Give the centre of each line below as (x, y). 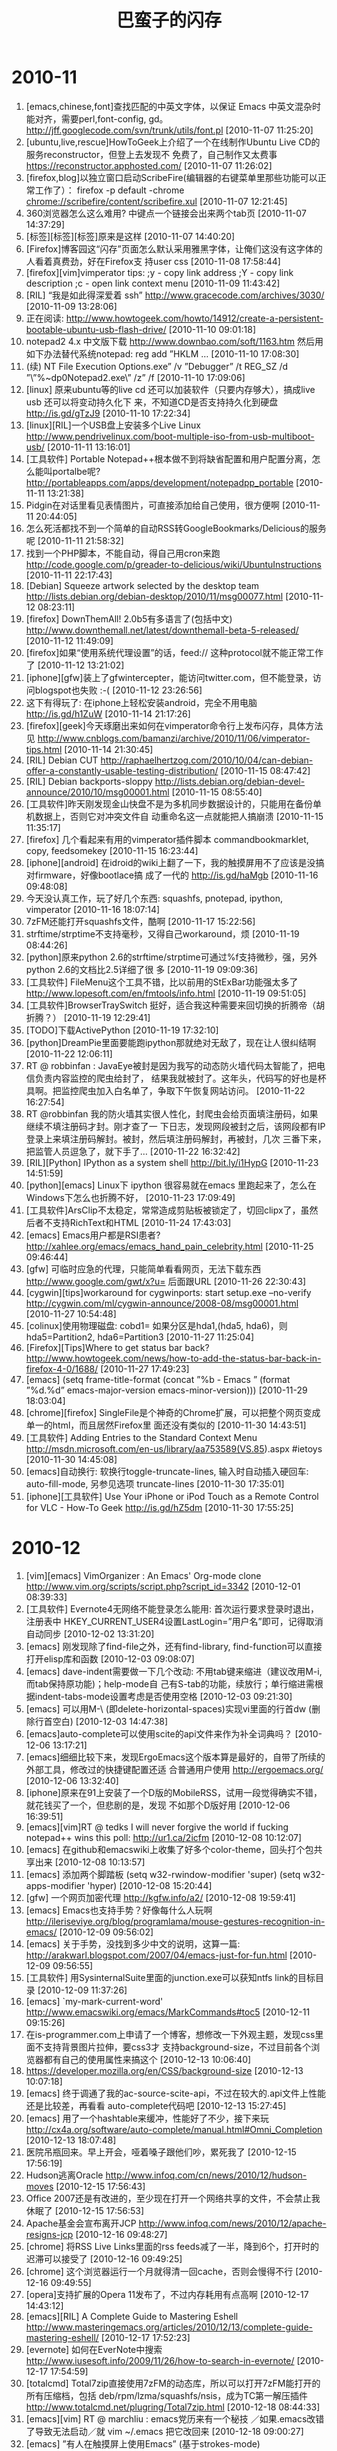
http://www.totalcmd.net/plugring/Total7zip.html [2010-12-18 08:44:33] (173, 2407)
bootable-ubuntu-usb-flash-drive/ (96, 329)
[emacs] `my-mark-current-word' (94, 2001)
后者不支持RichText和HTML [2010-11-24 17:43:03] (128, 1222)
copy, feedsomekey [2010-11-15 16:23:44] (112, 850)
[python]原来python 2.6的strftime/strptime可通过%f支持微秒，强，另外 (171, 957)
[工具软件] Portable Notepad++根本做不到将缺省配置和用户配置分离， (169, 458)
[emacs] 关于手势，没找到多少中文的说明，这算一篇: (133, 1943)
